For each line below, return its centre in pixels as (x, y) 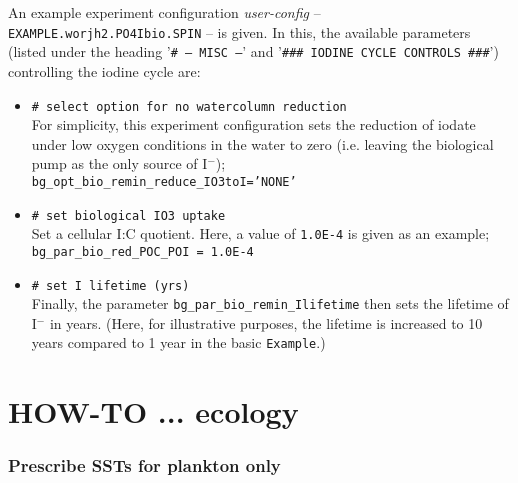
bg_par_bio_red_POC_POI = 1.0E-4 (142, 251)
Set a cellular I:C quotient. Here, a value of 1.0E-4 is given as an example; (260, 233)
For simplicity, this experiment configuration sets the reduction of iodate (253, 124)
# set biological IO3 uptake (128, 215)
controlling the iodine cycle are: (104, 70)
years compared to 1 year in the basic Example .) (178, 342)
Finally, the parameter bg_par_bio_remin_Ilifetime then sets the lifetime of (270, 303)
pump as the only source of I (119, 163)
